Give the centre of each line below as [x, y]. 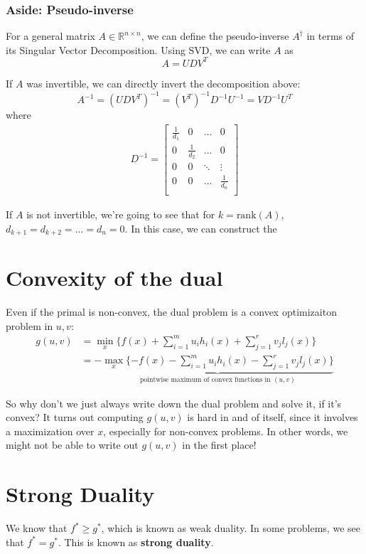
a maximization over [50, 431]
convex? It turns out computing [75, 417]
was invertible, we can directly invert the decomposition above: [163, 83]
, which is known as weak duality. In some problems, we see [231, 528]
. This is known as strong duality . [136, 542]
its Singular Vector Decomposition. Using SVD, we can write [138, 49]
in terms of [330, 36]
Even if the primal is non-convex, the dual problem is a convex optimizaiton [171, 312]
